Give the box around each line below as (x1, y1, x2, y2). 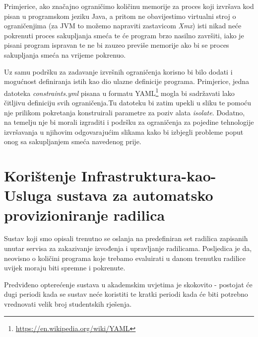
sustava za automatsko (57, 185, 213, 205)
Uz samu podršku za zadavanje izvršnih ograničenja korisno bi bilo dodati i (4, 66, 233, 77)
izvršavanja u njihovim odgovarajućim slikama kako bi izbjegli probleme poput (4, 126, 244, 137)
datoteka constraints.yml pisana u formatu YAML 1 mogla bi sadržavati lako (4, 86, 235, 98)
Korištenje (4, 166, 76, 186)
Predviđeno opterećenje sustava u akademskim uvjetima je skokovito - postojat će (4, 279, 253, 289)
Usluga (4, 185, 52, 205)
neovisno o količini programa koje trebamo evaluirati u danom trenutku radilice (4, 253, 246, 263)
